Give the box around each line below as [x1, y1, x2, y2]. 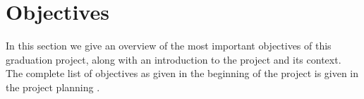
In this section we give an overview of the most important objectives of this [6, 38, 332, 53]
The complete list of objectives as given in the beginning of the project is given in [6, 66, 359, 81]
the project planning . [6, 79, 100, 94]
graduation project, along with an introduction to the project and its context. [6, 52, 341, 66]
